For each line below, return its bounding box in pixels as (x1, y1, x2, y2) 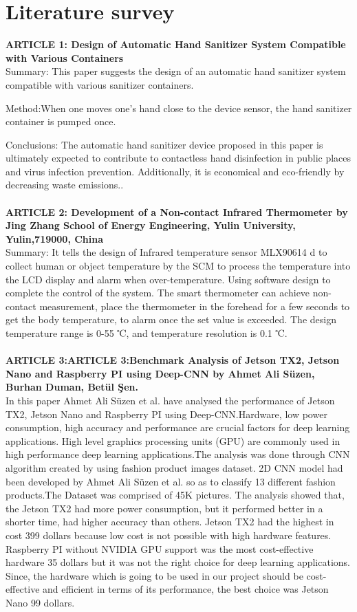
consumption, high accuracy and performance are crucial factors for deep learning (6, 420, 350, 435)
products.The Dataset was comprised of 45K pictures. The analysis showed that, (6, 488, 345, 502)
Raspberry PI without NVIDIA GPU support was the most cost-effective (6, 541, 314, 556)
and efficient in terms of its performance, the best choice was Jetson (43, 582, 329, 596)
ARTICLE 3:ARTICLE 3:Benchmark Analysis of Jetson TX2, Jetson (6, 353, 340, 367)
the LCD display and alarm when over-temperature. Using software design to (6, 272, 331, 286)
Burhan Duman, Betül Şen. (6, 380, 139, 394)
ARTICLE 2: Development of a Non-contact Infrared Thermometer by (6, 204, 348, 219)
